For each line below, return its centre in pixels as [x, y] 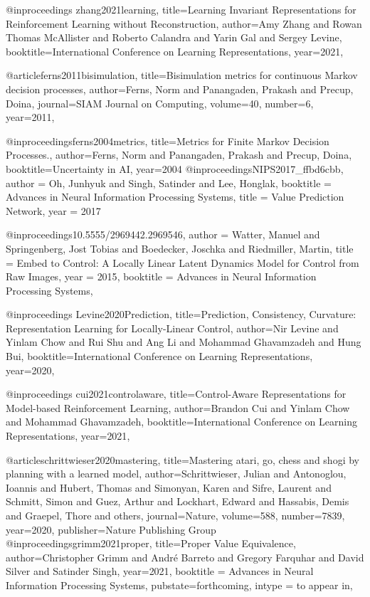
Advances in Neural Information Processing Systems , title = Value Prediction [175, 197]
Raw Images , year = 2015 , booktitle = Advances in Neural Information [161, 276]
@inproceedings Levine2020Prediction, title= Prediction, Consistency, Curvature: [181, 314]
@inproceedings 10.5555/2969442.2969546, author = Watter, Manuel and [163, 234]
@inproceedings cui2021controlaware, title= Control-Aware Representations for [176, 394]
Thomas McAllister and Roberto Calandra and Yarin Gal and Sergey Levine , [174, 37]
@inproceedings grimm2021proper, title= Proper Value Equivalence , [151, 543]
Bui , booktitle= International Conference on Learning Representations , [159, 356]
